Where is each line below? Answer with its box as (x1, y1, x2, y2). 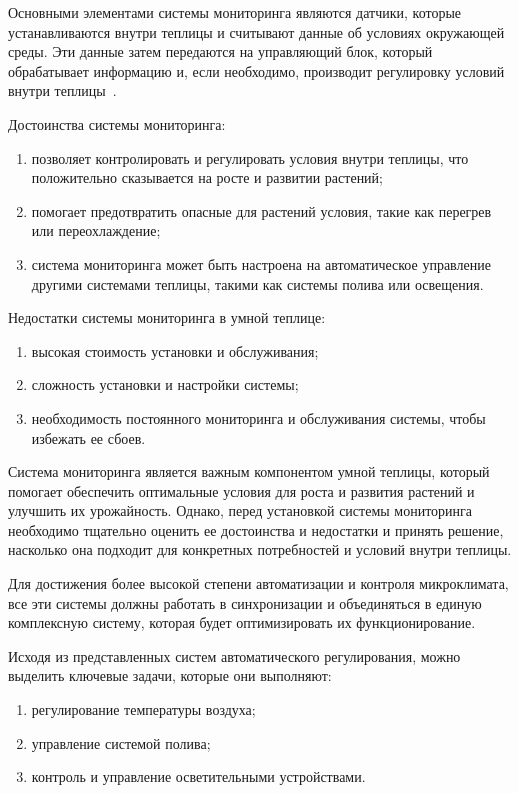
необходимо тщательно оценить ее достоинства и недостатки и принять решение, (8, 519, 504, 540)
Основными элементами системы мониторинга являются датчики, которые (8, 2, 462, 22)
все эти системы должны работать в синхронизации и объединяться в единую (8, 592, 482, 613)
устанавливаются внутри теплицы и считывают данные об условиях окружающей (8, 21, 505, 42)
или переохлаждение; (31, 220, 161, 241)
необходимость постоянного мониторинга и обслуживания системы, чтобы (31, 407, 486, 428)
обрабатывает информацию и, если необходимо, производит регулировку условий (8, 60, 505, 81)
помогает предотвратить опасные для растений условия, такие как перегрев (31, 200, 492, 221)
